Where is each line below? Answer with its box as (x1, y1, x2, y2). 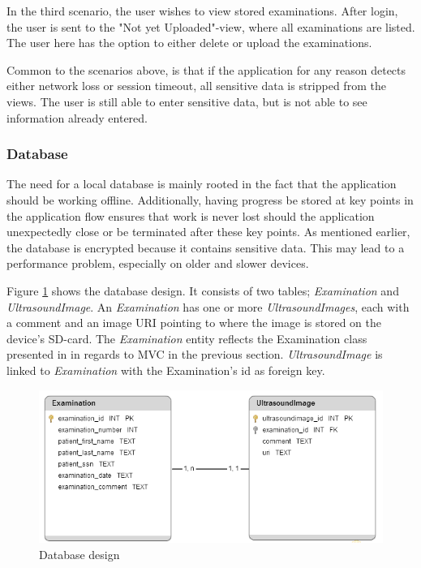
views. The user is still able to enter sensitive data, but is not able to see (6, 93, 367, 110)
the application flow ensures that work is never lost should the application (6, 207, 375, 224)
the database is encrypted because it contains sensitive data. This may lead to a (6, 239, 405, 256)
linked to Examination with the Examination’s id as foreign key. (6, 361, 325, 378)
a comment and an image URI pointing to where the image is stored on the (6, 314, 381, 331)
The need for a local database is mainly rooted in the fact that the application (6, 175, 397, 192)
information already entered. (6, 109, 148, 126)
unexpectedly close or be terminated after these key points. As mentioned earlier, (6, 223, 410, 240)
